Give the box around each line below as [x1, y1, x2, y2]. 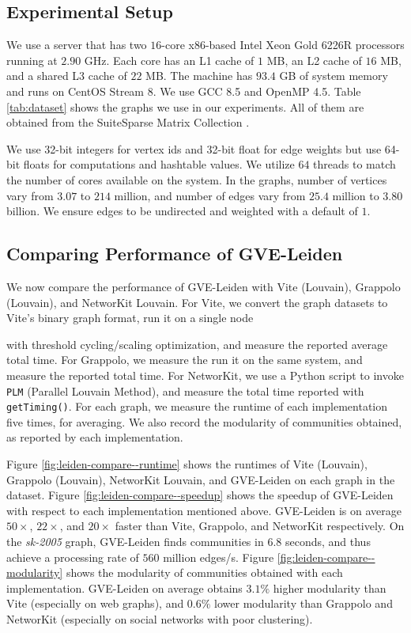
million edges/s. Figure [163, 548, 274, 565]
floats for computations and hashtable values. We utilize [23, 156, 295, 172]
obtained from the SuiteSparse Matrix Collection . [6, 114, 250, 131]
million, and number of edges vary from [114, 187, 306, 203]
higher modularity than [273, 579, 386, 596]
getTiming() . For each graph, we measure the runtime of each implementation [6, 398, 388, 415]
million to [332, 187, 379, 203]
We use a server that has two [6, 36, 147, 53]
